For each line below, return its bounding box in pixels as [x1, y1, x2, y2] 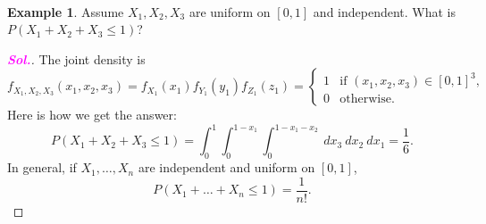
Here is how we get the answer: [7, 105, 177, 124]
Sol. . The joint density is [7, 49, 146, 68]
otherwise [339, 93, 391, 106]
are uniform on [189, 2, 271, 21]
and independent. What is [313, 2, 457, 21]
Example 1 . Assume [7, 2, 124, 21]
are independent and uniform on [138, 158, 315, 177]
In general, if [7, 158, 77, 177]
